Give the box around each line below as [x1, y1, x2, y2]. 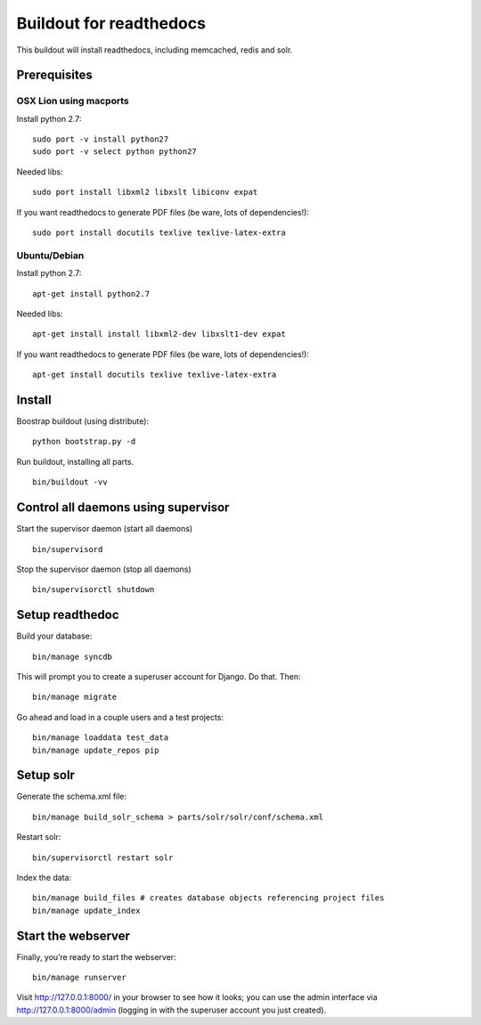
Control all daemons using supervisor [16, 500, 230, 516]
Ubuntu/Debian [16, 249, 85, 262]
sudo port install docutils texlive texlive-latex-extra [32, 228, 287, 238]
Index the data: [16, 873, 71, 883]
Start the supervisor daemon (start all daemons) [16, 524, 193, 534]
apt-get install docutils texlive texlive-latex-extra [32, 370, 277, 380]
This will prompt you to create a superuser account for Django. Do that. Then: [16, 671, 301, 681]
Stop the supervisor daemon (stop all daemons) [16, 564, 192, 574]
